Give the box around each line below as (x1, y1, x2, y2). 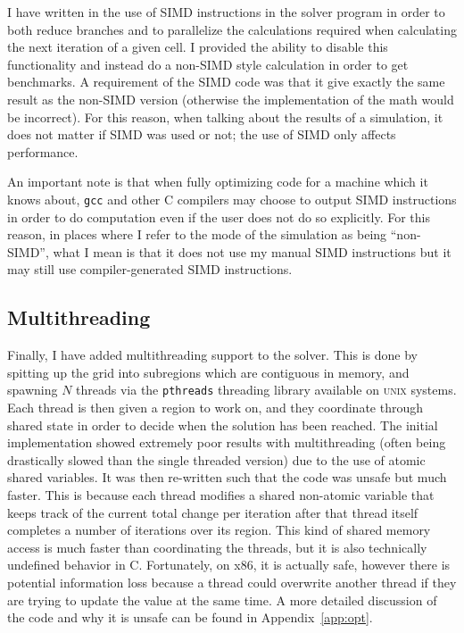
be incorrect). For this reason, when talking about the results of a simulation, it (7, 107, 443, 126)
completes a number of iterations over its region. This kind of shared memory (7, 521, 431, 539)
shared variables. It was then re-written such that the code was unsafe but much (7, 468, 447, 487)
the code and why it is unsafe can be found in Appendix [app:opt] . (7, 608, 373, 627)
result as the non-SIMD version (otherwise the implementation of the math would (7, 89, 454, 108)
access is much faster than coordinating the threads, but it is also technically (7, 537, 427, 556)
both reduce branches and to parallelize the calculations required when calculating (7, 20, 457, 38)
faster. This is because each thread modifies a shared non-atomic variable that (7, 485, 435, 504)
